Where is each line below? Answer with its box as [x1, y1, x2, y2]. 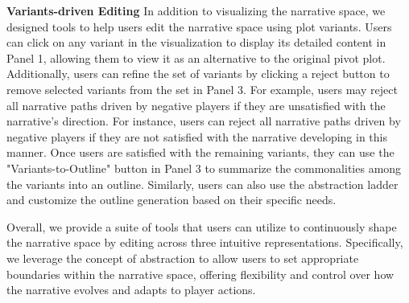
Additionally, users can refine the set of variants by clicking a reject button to [6, 65, 390, 82]
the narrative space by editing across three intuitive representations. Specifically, [6, 234, 403, 251]
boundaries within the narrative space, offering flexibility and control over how [6, 265, 395, 282]
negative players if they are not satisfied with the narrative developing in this [6, 128, 387, 145]
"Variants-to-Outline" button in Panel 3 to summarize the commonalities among [6, 159, 402, 176]
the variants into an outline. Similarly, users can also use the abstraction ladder [6, 175, 399, 192]
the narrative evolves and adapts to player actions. [6, 281, 256, 298]
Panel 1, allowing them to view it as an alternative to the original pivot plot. [6, 49, 386, 66]
